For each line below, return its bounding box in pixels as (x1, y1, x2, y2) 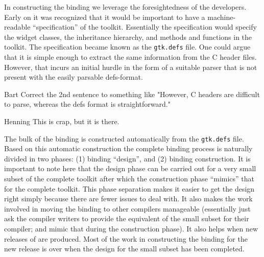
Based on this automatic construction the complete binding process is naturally (4, 143, 253, 154)
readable (4, 21, 31, 32)
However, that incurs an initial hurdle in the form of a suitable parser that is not (4, 61, 257, 72)
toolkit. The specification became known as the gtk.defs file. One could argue (4, 41, 251, 52)
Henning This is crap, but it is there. (4, 116, 119, 126)
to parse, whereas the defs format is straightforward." (4, 99, 171, 109)
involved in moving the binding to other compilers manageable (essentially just (4, 203, 251, 214)
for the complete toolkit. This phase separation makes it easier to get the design (4, 183, 255, 194)
